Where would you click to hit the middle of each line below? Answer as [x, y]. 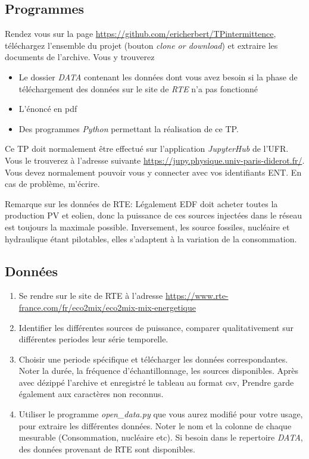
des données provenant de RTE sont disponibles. [107, 449]
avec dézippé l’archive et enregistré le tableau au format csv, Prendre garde [156, 382]
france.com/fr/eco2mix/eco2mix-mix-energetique [107, 307]
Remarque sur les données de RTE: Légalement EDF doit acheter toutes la [141, 203]
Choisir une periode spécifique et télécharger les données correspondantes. [153, 359]
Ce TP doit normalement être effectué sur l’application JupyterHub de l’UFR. [147, 149]
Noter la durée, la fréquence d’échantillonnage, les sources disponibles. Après [159, 371]
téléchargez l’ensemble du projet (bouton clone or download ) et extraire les [141, 45]
